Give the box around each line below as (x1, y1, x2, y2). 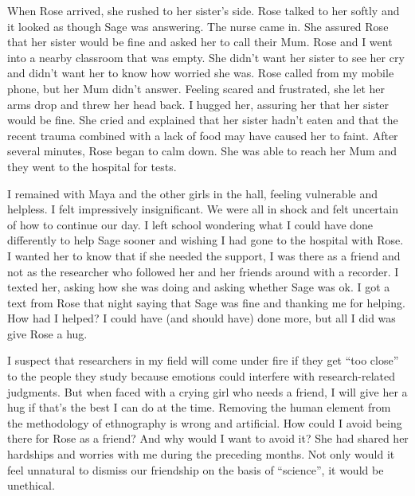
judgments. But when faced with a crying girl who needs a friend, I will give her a (7, 383, 408, 400)
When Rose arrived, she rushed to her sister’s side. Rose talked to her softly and (7, 2, 400, 18)
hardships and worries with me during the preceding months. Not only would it (7, 446, 395, 463)
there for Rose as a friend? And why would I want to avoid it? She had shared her (7, 430, 409, 447)
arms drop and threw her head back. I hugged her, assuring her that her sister (7, 96, 390, 112)
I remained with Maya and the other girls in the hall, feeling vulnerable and (7, 185, 378, 201)
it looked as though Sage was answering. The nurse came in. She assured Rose (7, 18, 389, 34)
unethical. (7, 477, 55, 494)
